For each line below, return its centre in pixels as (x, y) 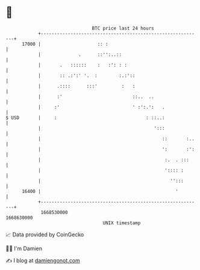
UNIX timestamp (122, 223)
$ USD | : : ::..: (85, 118)
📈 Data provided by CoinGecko (45, 235)
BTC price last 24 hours (123, 28)
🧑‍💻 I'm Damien (24, 248)
